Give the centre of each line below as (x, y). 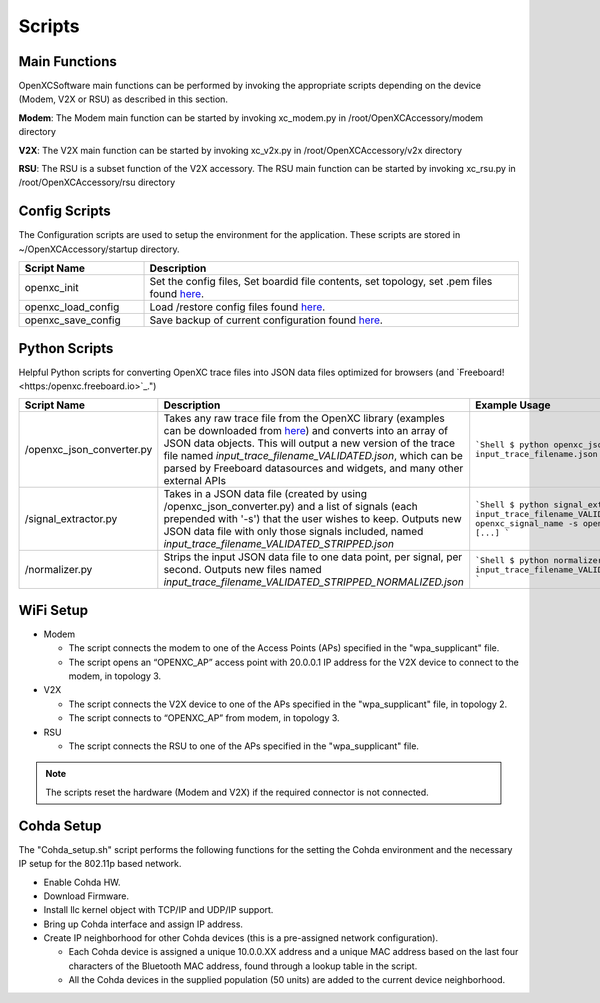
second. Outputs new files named (242, 570)
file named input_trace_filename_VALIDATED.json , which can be (313, 456)
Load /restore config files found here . (237, 307)
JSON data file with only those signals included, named (293, 532)
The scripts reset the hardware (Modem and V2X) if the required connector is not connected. (237, 792)
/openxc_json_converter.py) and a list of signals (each (291, 507)
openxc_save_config (73, 320)
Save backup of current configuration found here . (266, 320)
